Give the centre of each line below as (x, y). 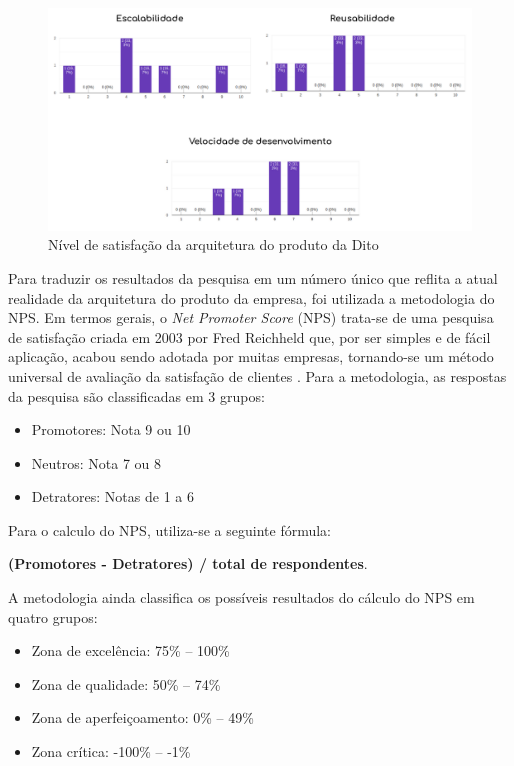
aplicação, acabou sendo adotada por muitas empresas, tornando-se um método (251, 356)
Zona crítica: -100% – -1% (111, 751)
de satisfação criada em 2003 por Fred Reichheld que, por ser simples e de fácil (249, 336)
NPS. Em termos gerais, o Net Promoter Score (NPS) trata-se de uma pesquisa (251, 317)
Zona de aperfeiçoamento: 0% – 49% (142, 717)
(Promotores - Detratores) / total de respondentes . (188, 563)
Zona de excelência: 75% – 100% (130, 650)
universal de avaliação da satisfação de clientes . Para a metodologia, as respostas (257, 375)
